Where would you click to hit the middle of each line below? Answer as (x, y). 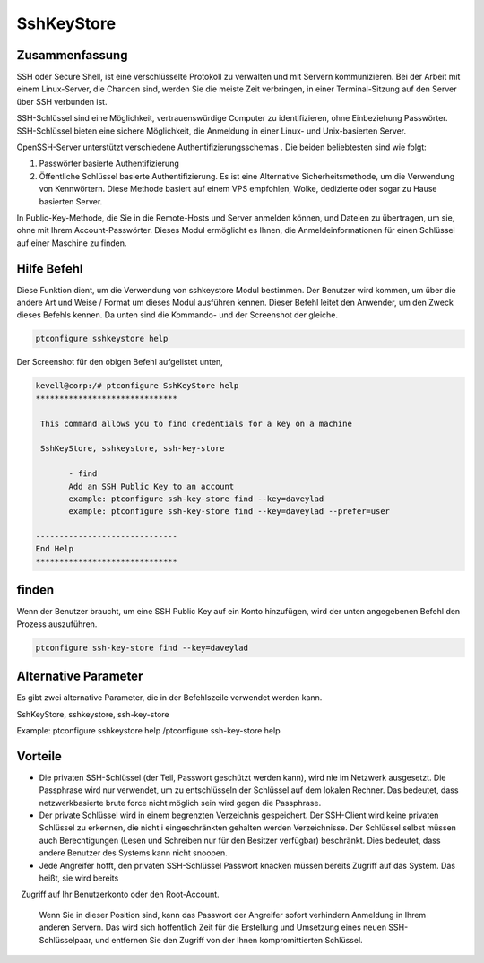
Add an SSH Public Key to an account (151, 486)
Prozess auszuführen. (57, 624)
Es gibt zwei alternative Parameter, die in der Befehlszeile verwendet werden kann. (169, 698)
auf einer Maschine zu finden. (72, 243)
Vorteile (39, 756)
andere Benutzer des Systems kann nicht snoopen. (133, 853)
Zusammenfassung (72, 55)
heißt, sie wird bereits (79, 878)
